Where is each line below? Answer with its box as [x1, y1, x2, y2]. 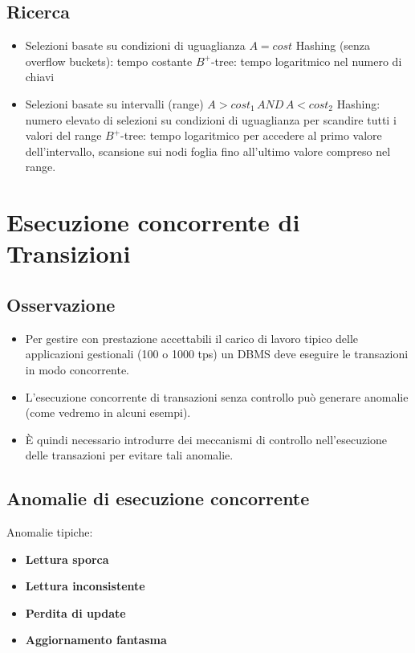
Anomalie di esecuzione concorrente [6, 486, 310, 511]
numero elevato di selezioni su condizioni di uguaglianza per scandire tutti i [25, 111, 397, 128]
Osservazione [6, 292, 116, 316]
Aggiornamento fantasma [25, 631, 167, 648]
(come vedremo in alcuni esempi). [25, 404, 191, 421]
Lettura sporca [25, 550, 109, 567]
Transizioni [6, 237, 131, 270]
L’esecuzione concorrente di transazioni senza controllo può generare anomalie [25, 388, 409, 405]
